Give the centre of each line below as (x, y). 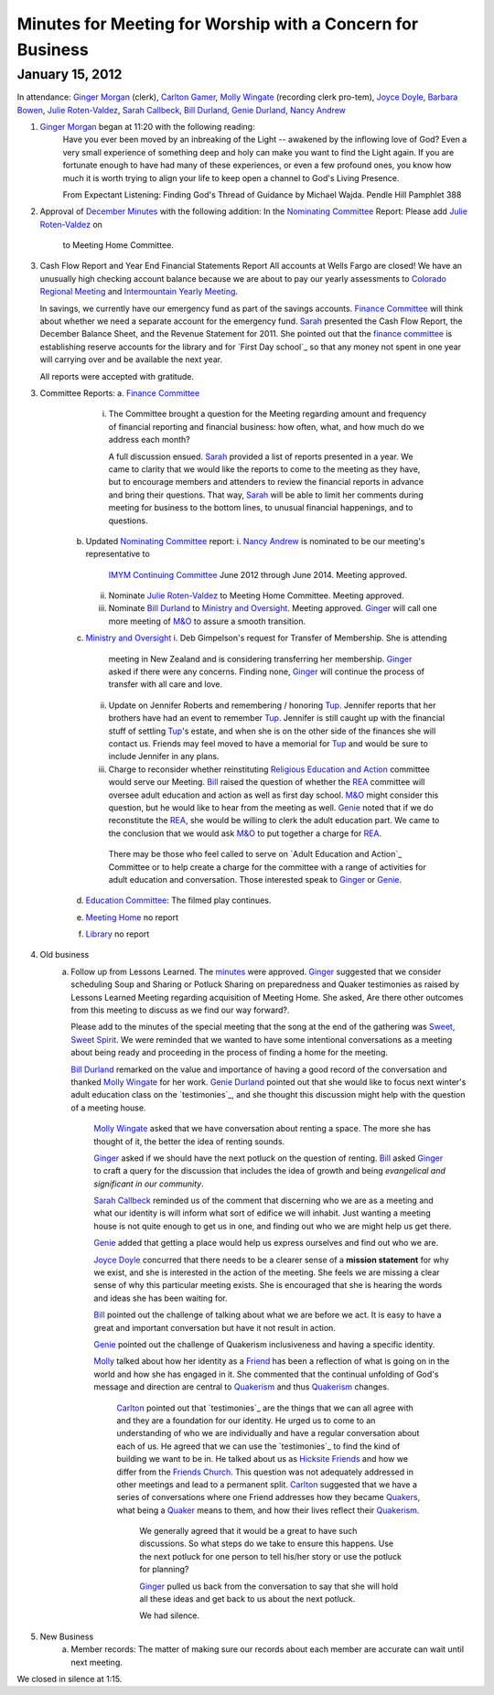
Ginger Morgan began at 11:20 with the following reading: (147, 126)
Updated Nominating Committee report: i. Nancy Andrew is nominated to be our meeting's (255, 541)
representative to (118, 554)
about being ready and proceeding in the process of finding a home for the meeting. (230, 1053)
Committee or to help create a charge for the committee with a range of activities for (267, 867)
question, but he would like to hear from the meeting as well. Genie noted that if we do (271, 807)
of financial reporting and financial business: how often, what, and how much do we (266, 426)
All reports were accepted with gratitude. (117, 376)
